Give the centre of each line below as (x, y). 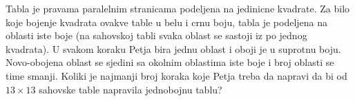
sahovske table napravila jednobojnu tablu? (131, 89)
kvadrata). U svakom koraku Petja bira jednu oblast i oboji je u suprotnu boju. (173, 48)
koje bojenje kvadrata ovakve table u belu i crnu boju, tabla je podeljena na (167, 22)
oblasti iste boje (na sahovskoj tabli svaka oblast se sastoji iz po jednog (156, 35)
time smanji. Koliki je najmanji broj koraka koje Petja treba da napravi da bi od (176, 75)
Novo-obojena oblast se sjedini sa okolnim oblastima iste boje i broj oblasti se (170, 62)
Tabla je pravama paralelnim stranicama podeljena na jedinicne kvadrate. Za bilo (178, 8)
